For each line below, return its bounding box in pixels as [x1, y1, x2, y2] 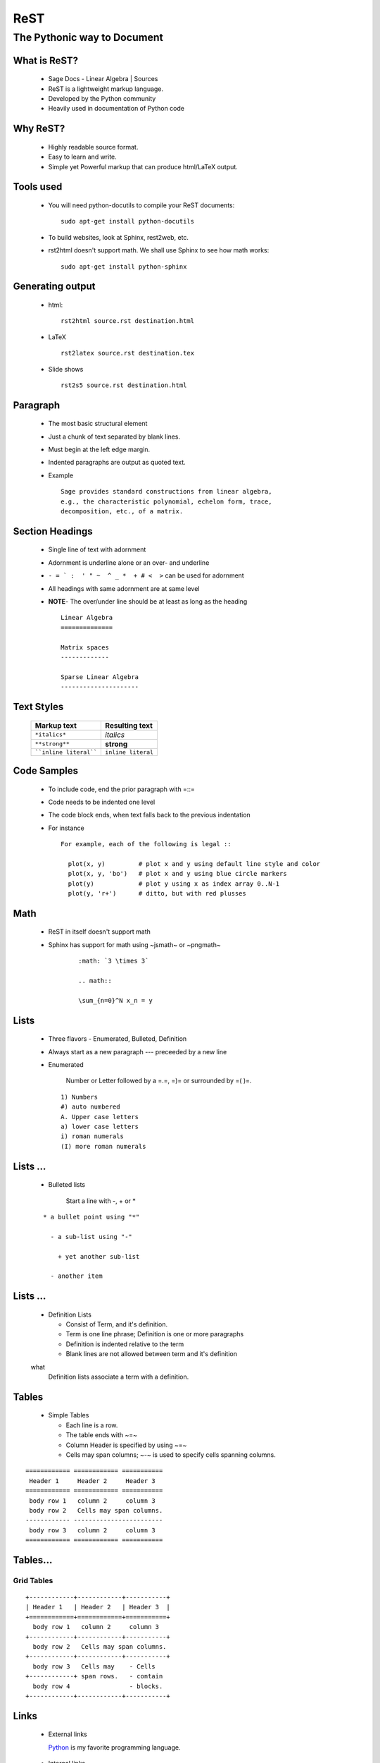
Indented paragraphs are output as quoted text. [48, 458, 186, 467]
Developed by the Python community [48, 94, 156, 102]
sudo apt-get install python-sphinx [61, 262, 187, 271]
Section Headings [13, 525, 93, 537]
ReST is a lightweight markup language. [48, 85, 164, 93]
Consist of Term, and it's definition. [65, 1320, 168, 1329]
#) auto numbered [61, 1103, 120, 1111]
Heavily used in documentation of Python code [48, 104, 184, 113]
